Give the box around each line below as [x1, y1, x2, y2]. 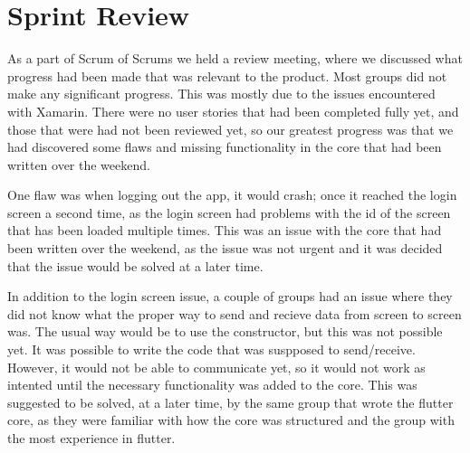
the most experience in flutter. [7, 429, 176, 447]
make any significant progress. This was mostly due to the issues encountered [7, 84, 436, 103]
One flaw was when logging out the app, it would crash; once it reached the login [7, 185, 457, 204]
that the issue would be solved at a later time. [7, 256, 264, 275]
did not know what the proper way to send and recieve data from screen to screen [7, 304, 462, 323]
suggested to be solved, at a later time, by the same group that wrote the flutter [7, 392, 454, 411]
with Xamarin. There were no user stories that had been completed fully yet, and [7, 101, 459, 120]
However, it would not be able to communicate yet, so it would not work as [7, 357, 426, 376]
